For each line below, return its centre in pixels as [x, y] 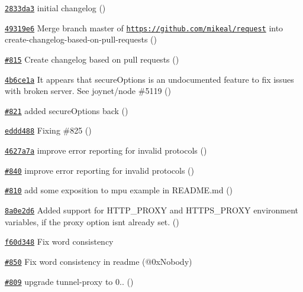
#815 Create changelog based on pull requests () [92, 59]
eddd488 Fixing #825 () [48, 130]
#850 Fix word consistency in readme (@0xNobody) [99, 261]
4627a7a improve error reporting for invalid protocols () [106, 150]
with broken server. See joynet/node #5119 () [88, 91]
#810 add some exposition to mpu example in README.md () [119, 190]
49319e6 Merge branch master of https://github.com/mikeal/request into [144, 27]
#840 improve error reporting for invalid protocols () [99, 170]
